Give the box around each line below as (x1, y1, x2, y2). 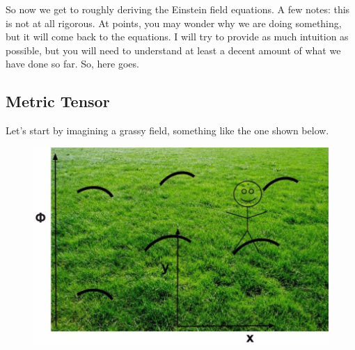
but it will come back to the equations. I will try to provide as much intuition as (6, 29, 349, 44)
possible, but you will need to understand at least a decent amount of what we (6, 42, 341, 57)
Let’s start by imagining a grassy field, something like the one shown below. (6, 123, 329, 138)
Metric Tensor (6, 90, 110, 112)
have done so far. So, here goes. (6, 56, 139, 71)
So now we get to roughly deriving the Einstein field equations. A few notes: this (6, 2, 350, 16)
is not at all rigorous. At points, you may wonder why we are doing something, (6, 15, 342, 30)
